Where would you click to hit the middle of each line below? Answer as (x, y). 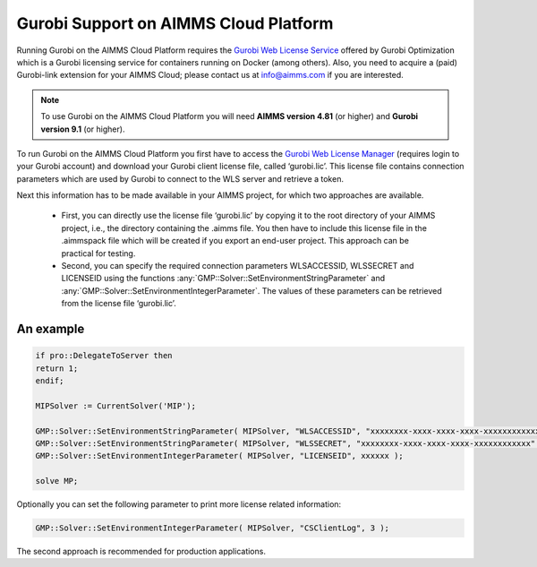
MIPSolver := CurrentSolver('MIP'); (116, 406)
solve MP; (57, 481)
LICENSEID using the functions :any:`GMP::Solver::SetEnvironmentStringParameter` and (223, 279)
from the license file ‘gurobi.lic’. (119, 304)
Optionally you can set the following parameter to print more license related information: (179, 504)
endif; (50, 380)
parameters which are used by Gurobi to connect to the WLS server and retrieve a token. (180, 178)
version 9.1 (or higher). (83, 129)
